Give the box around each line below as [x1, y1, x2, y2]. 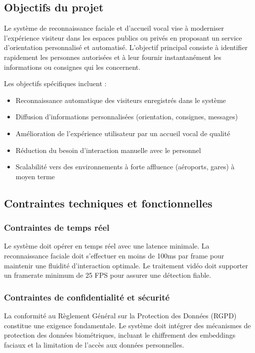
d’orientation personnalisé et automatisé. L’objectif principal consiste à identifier [4, 42, 248, 52]
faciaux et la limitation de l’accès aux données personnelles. [4, 339, 184, 350]
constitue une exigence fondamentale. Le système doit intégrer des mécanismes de [4, 320, 251, 330]
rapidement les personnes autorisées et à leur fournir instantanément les [4, 51, 221, 62]
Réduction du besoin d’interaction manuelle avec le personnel [15, 145, 201, 155]
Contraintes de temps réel [4, 221, 110, 234]
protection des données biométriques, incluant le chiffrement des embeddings [4, 330, 236, 340]
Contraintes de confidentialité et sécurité [4, 291, 170, 303]
